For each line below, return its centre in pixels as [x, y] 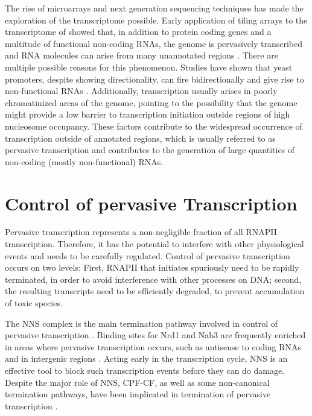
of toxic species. [34, 303]
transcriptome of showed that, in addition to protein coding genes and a [138, 32]
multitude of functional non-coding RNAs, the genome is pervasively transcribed [154, 43]
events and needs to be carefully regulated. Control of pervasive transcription [148, 255]
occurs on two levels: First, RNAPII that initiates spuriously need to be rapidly [152, 267]
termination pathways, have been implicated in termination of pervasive [138, 394]
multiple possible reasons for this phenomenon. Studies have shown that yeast [149, 67]
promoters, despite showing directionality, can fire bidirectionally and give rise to [154, 79]
